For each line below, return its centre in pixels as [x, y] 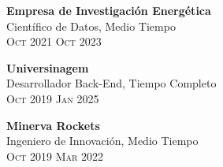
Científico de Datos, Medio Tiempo [91, 26]
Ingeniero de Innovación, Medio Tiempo [102, 141]
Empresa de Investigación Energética [109, 10]
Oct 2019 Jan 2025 [53, 98]
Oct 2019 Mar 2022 [55, 156]
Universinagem [48, 67]
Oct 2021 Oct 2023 [54, 41]
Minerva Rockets [53, 125]
